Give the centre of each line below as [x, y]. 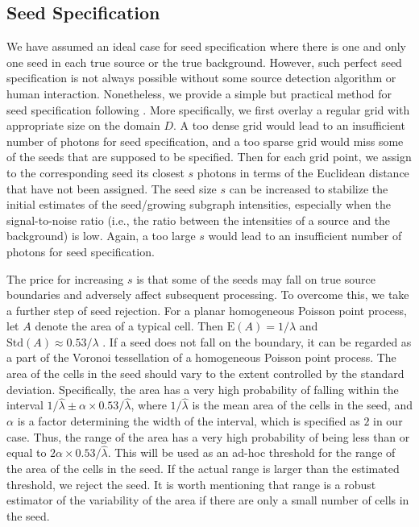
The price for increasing [65, 278]
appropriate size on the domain [83, 125]
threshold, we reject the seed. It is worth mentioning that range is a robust [191, 484]
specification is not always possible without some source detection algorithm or [201, 78]
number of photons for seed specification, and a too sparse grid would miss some [205, 141]
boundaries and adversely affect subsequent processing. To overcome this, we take [208, 295]
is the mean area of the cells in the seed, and [302, 405]
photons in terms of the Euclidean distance [303, 172]
